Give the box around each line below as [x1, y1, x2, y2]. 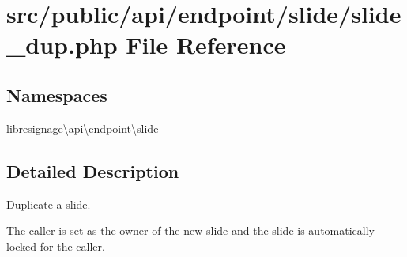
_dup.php [6, 28, 118, 61]
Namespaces [6, 82, 107, 107]
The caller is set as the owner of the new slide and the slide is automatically [6, 222, 375, 239]
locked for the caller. [6, 237, 105, 254]
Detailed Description [6, 158, 179, 183]
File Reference [126, 28, 286, 61]
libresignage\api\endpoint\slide [6, 119, 159, 136]
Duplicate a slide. [6, 195, 91, 212]
